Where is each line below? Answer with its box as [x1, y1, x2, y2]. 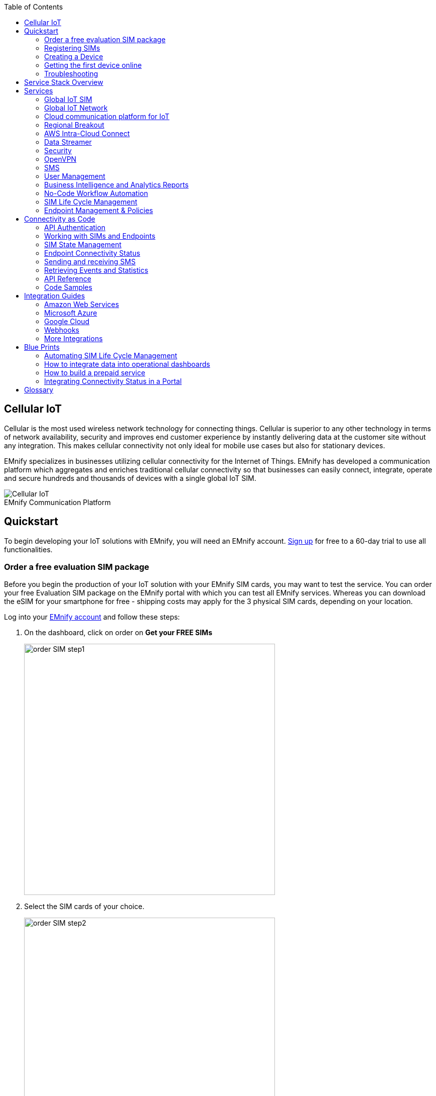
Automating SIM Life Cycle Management [44, 351, 178, 360]
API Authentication [44, 223, 106, 232]
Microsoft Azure [44, 309, 97, 317]
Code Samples [44, 283, 92, 291]
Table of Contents [4, 3, 63, 11]
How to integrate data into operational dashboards [44, 360, 210, 368]
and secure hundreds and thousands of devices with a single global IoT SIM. [4, 473, 256, 482]
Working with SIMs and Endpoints [44, 232, 156, 240]
